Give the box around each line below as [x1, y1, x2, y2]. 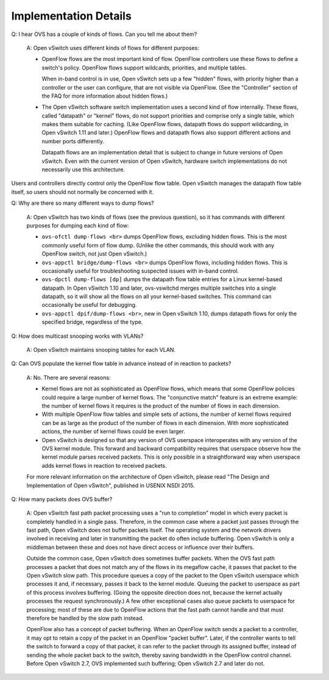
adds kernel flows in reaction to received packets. [41, 462, 167, 469]
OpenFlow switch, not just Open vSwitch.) [41, 250, 147, 257]
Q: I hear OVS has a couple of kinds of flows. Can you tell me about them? [11, 30, 197, 38]
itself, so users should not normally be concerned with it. [11, 188, 154, 195]
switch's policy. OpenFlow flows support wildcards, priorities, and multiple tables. [41, 64, 247, 71]
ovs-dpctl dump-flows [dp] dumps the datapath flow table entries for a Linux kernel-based [41, 276, 283, 283]
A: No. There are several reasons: [26, 374, 111, 381]
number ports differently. [41, 137, 105, 145]
